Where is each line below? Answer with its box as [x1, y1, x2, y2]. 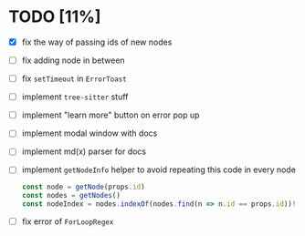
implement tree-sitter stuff [21, 91, 129, 102]
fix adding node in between [21, 55, 125, 66]
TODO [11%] [8, 6, 101, 27]
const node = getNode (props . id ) [21, 182, 145, 192]
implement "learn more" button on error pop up [21, 109, 200, 120]
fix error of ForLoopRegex [21, 216, 114, 227]
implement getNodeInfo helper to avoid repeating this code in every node [21, 164, 296, 175]
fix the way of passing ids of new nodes [21, 36, 173, 47]
